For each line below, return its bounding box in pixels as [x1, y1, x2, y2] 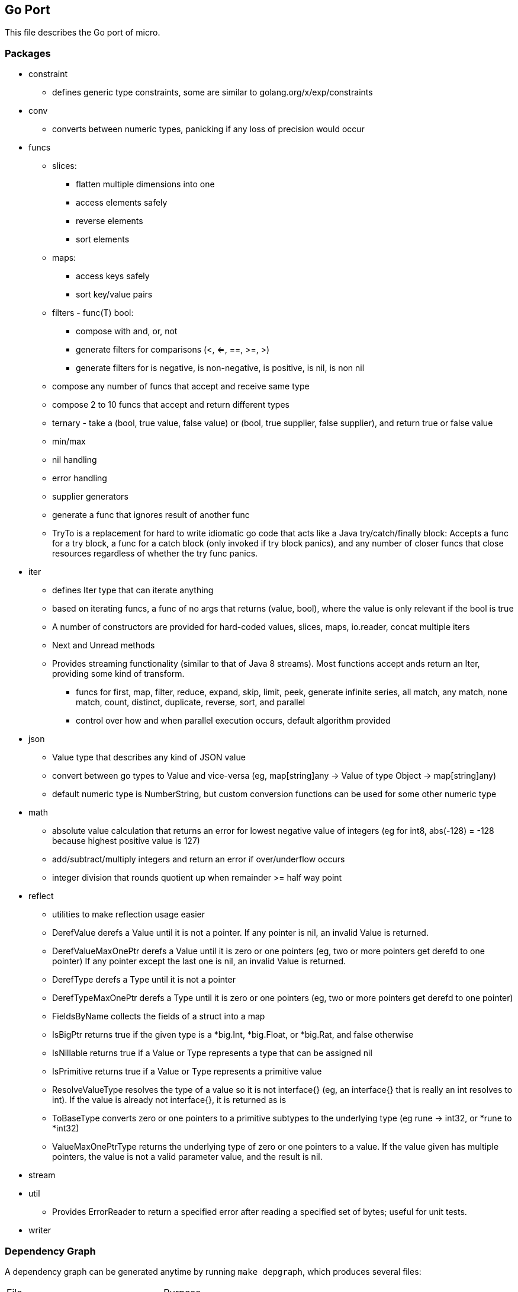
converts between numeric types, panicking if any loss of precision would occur [52, 124, 365, 135]
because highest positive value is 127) [52, 836, 200, 846]
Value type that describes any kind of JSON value [52, 752, 246, 763]
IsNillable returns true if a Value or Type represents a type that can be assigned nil [52, 1048, 372, 1058]
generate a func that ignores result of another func [52, 510, 250, 520]
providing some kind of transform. [52, 669, 185, 679]
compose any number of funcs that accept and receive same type [52, 381, 310, 392]
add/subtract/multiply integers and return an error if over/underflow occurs [52, 854, 345, 865]
